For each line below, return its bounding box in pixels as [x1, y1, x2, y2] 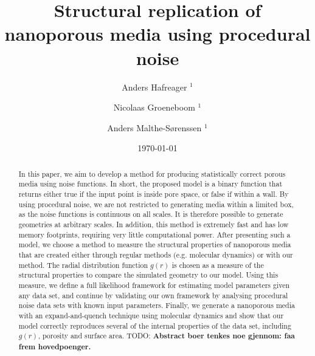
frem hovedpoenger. [18, 341, 91, 352]
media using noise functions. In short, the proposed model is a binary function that [18, 179, 283, 189]
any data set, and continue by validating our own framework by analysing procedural [18, 290, 288, 300]
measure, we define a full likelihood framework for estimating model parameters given [18, 279, 290, 290]
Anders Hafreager [122, 80, 187, 93]
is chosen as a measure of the [171, 259, 264, 270]
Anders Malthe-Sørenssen [107, 121, 202, 134]
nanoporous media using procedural [4, 21, 311, 46]
